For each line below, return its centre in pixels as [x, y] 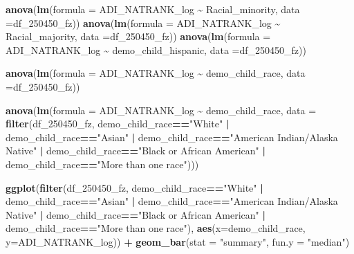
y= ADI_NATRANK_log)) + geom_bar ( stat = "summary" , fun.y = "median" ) [178, 241]
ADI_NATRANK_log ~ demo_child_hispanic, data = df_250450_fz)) [156, 49]
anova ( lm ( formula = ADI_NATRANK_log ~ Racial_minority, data [153, 9]
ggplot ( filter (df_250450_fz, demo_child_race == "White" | [134, 187]
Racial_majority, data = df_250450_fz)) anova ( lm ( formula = [138, 36]
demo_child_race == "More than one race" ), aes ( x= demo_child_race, [156, 228]
